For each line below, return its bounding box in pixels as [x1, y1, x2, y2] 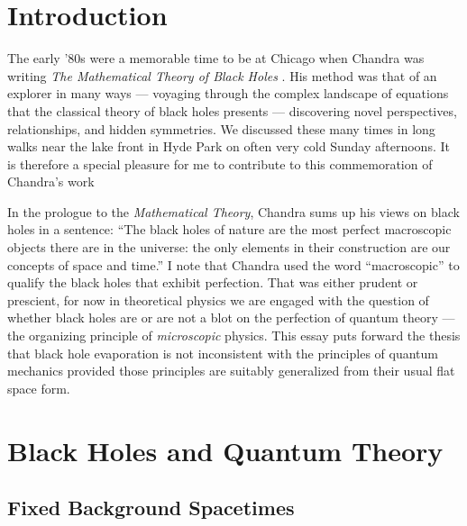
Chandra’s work [7, 172, 95, 191]
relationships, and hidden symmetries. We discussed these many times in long [7, 119, 435, 138]
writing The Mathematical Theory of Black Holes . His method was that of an [7, 66, 437, 85]
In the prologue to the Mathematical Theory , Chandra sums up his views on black [7, 202, 460, 221]
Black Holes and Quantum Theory [7, 431, 444, 468]
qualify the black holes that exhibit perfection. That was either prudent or [7, 273, 418, 292]
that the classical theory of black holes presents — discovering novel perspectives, [7, 101, 457, 120]
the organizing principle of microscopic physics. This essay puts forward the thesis [7, 326, 461, 345]
